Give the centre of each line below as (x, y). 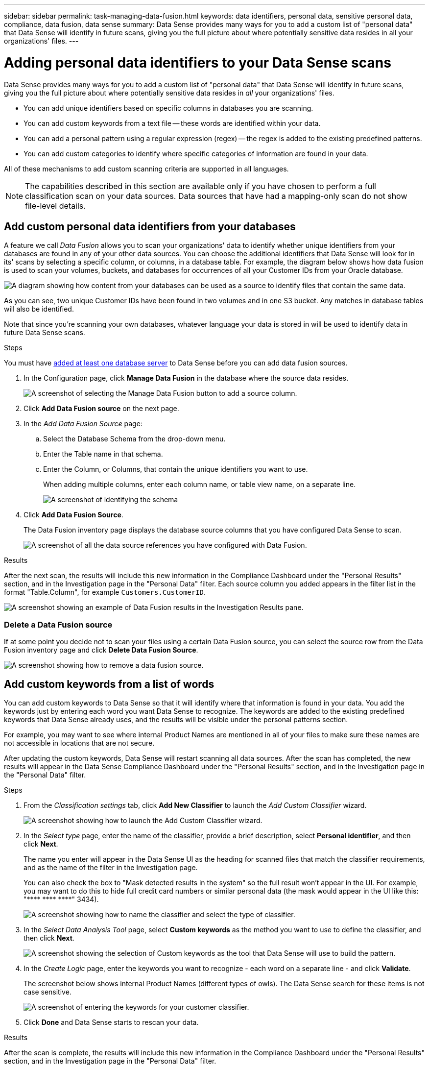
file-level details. (55, 206)
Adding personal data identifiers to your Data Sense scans (198, 62)
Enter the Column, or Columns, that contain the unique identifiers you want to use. (176, 469)
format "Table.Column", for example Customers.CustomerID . (105, 592)
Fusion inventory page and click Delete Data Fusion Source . (101, 650)
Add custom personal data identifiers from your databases (150, 226)
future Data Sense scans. (45, 333)
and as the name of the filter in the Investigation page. (111, 867)
